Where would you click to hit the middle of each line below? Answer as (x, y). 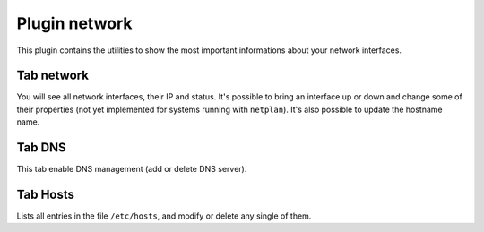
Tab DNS (41, 148)
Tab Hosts (46, 194)
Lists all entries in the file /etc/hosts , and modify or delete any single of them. (164, 216)
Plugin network (75, 23)
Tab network (53, 76)
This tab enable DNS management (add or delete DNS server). (132, 169)
